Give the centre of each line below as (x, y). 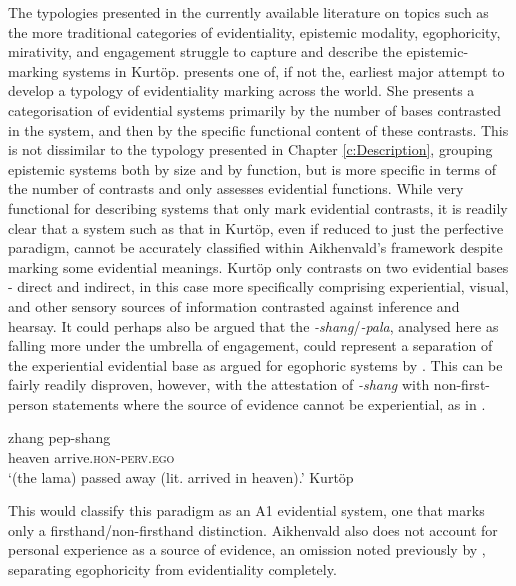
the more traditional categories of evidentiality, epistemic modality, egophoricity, (254, 31)
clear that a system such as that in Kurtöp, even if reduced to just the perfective (256, 227)
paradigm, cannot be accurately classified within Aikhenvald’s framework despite (255, 247)
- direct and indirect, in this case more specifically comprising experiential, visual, (258, 286)
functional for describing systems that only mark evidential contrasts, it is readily (258, 207)
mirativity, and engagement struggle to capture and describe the (205, 51)
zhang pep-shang (59, 437)
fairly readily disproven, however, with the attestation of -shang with (219, 384)
